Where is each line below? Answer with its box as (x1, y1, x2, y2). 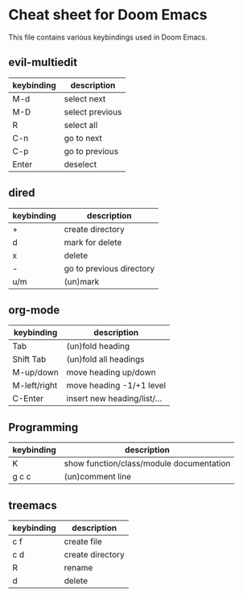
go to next (64, 132, 103, 143)
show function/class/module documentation (64, 458, 231, 469)
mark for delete (64, 236, 122, 247)
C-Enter (12, 393, 44, 404)
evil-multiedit (8, 56, 78, 69)
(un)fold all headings (66, 354, 145, 365)
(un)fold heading (66, 341, 130, 352)
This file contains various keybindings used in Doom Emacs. (8, 32, 208, 42)
